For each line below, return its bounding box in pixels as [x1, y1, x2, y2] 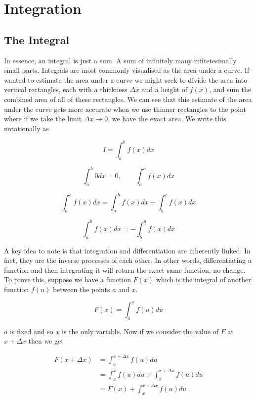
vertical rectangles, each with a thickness [4, 84, 128, 95]
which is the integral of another [156, 274, 251, 285]
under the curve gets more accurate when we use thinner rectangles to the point [4, 103, 247, 114]
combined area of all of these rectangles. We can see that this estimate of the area [4, 94, 252, 104]
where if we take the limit [4, 113, 82, 124]
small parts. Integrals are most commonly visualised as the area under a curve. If [4, 65, 250, 75]
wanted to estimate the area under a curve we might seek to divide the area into [4, 74, 248, 85]
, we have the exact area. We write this [108, 113, 226, 124]
